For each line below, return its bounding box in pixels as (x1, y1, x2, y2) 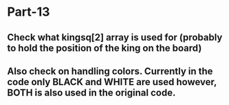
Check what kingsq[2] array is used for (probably (7, 32, 223, 43)
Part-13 (7, 4, 50, 20)
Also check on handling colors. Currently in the (7, 65, 213, 77)
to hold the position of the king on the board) (7, 42, 202, 54)
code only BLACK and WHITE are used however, (7, 76, 217, 88)
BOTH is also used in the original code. (7, 86, 176, 98)
